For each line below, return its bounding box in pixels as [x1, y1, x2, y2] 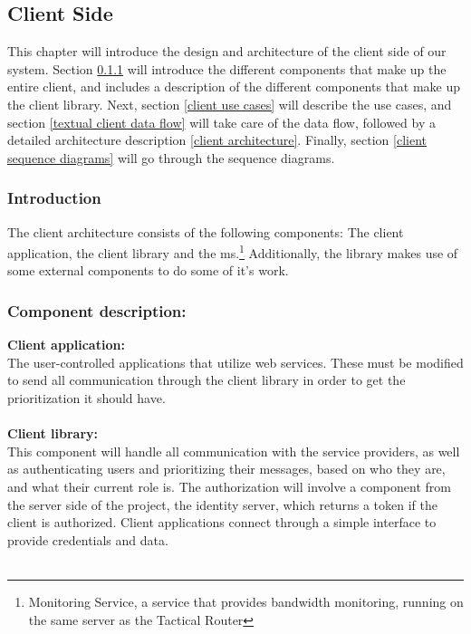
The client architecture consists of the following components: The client [7, 222, 404, 241]
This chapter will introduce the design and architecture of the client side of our [7, 42, 447, 61]
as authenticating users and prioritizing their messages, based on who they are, [7, 459, 446, 478]
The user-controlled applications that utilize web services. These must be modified [7, 352, 464, 371]
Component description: [7, 299, 187, 322]
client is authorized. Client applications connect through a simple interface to [7, 513, 437, 532]
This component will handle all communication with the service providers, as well [7, 441, 460, 460]
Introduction [7, 187, 101, 209]
